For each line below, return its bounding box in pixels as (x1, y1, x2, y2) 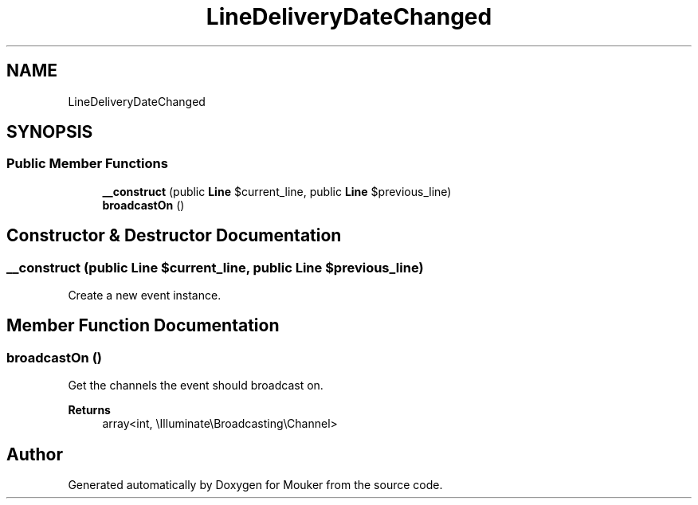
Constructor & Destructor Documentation (6, 225, 342, 246)
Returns (68, 403, 111, 417)
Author (6, 444, 63, 464)
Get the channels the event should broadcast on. (68, 378, 324, 393)
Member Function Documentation (6, 315, 280, 336)
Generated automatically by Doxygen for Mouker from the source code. (68, 478, 443, 492)
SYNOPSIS (6, 122, 93, 143)
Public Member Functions (6, 155, 168, 172)
